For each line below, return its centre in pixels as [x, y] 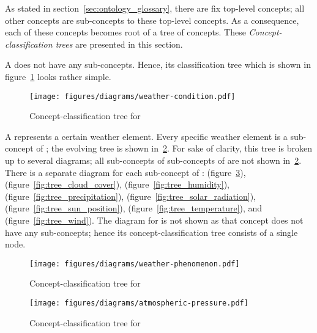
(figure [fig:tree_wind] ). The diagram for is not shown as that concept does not [154, 220]
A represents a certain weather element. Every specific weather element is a [146, 136]
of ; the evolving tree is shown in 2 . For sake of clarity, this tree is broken [174, 148]
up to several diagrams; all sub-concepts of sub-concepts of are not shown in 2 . [153, 160]
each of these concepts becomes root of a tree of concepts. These [125, 32]
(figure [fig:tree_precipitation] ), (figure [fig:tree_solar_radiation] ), [130, 196]
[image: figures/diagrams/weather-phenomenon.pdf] [135, 264]
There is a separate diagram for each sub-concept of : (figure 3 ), [125, 172]
